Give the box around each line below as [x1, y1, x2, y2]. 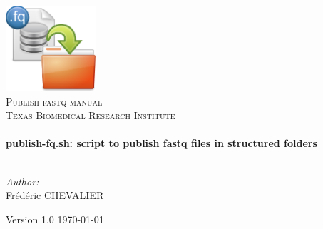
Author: [6, 173, 39, 188]
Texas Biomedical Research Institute [6, 108, 175, 123]
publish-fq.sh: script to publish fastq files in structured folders [6, 136, 317, 151]
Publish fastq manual [6, 93, 103, 108]
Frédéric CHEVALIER [6, 188, 104, 203]
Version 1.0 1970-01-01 [6, 211, 104, 226]
